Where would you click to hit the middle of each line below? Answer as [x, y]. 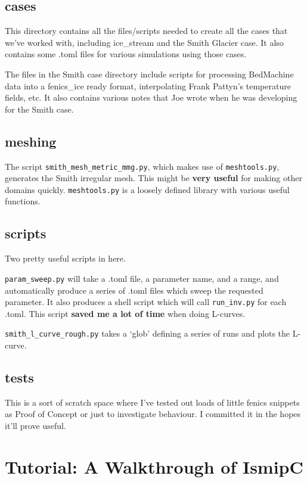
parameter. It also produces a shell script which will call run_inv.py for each [146, 302]
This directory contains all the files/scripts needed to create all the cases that [146, 31]
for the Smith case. [39, 109]
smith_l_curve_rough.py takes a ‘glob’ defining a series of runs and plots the [148, 333]
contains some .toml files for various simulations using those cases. [126, 54]
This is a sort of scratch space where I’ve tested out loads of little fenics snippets [152, 402]
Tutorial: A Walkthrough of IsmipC [154, 466]
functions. [23, 201]
